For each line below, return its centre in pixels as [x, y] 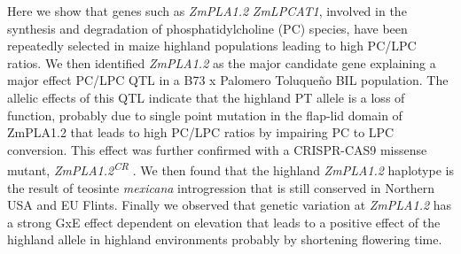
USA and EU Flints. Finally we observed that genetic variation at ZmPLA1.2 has [230, 205]
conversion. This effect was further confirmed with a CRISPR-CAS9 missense [217, 149]
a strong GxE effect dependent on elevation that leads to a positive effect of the [224, 222]
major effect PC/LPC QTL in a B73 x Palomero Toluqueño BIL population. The [228, 80]
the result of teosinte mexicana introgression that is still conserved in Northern [221, 187]
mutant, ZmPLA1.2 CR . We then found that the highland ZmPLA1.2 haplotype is [230, 169]
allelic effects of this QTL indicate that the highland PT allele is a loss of [206, 97]
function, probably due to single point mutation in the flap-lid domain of [205, 115]
